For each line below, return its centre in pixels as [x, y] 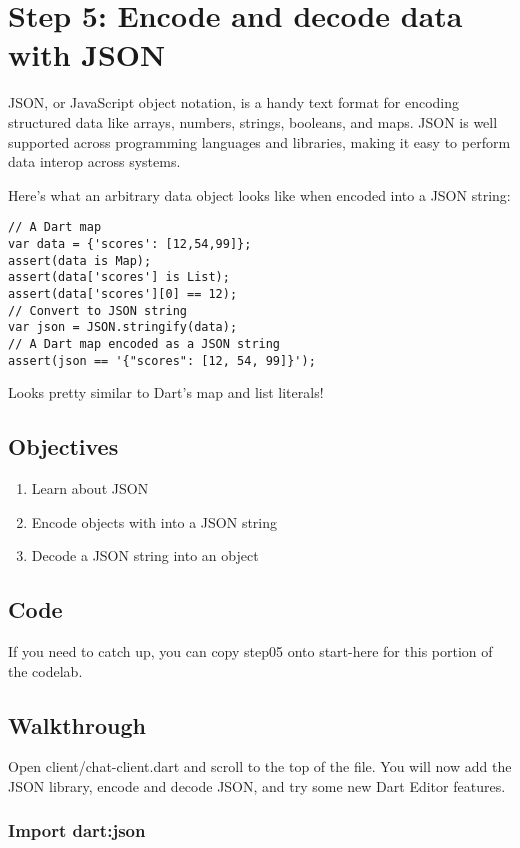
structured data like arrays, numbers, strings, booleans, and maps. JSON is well [253, 121]
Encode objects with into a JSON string [154, 521]
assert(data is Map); [80, 260]
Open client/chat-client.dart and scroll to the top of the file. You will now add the [260, 766]
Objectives [63, 446]
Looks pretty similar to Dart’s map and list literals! [166, 392]
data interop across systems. [94, 161]
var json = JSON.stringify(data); [123, 327]
